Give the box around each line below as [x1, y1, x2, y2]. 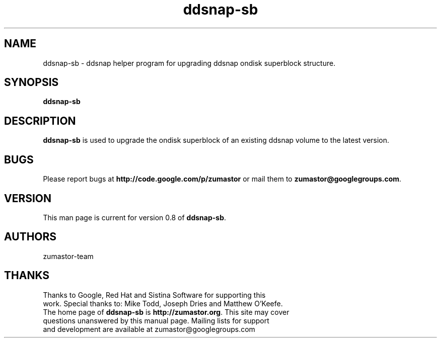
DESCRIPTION [4, 114, 76, 127]
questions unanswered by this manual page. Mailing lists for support [43, 316, 269, 325]
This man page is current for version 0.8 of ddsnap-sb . [43, 213, 227, 222]
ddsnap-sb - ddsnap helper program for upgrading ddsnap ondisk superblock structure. [43, 58, 336, 67]
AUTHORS [4, 230, 57, 243]
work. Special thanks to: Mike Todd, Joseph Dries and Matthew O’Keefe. [43, 299, 283, 308]
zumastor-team [43, 251, 94, 261]
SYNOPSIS [4, 76, 59, 89]
